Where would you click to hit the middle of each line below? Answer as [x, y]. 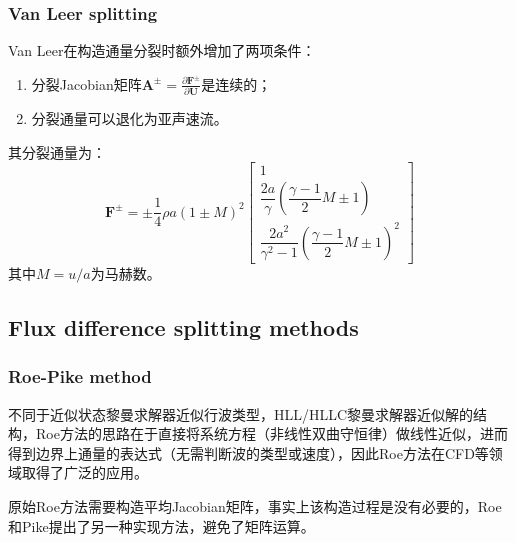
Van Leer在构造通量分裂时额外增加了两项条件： [162, 50]
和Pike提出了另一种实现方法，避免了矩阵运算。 [161, 525]
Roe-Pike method [80, 376]
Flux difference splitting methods [183, 326]
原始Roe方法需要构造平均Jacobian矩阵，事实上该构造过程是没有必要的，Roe [255, 505]
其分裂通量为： [57, 151]
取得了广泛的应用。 [84, 472]
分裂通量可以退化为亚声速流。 [129, 118]
